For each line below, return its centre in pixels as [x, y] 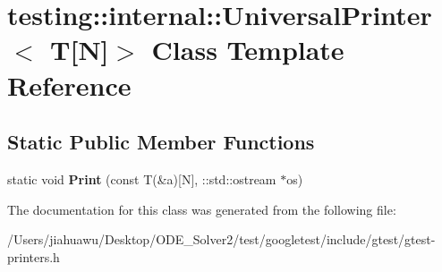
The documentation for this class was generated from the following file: [202, 209]
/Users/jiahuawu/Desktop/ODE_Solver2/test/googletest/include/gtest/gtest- [221, 239]
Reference [69, 85]
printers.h [34, 256]
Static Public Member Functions [161, 142]
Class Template [248, 50]
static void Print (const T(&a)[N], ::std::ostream [142, 178]
